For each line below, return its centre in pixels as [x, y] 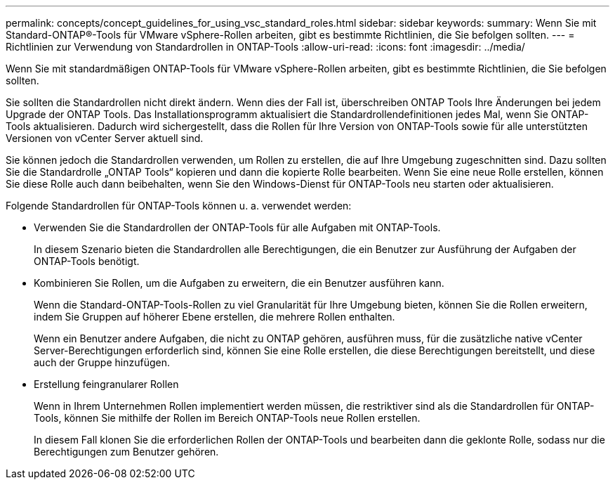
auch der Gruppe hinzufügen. [102, 362]
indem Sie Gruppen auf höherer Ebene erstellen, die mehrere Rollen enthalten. [214, 317]
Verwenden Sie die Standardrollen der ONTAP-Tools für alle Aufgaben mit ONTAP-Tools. [237, 227]
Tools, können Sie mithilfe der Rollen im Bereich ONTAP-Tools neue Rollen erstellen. [227, 418]
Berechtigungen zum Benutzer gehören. [126, 452]
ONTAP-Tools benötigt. [87, 261]
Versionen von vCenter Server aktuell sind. [105, 138]
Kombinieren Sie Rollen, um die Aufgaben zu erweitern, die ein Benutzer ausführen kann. [239, 283]
